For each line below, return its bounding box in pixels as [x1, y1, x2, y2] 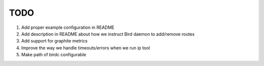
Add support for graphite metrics [21, 38, 88, 44]
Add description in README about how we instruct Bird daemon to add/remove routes [21, 31, 195, 37]
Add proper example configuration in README [21, 24, 115, 30]
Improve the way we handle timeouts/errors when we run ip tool [21, 44, 150, 51]
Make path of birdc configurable [21, 52, 87, 58]
